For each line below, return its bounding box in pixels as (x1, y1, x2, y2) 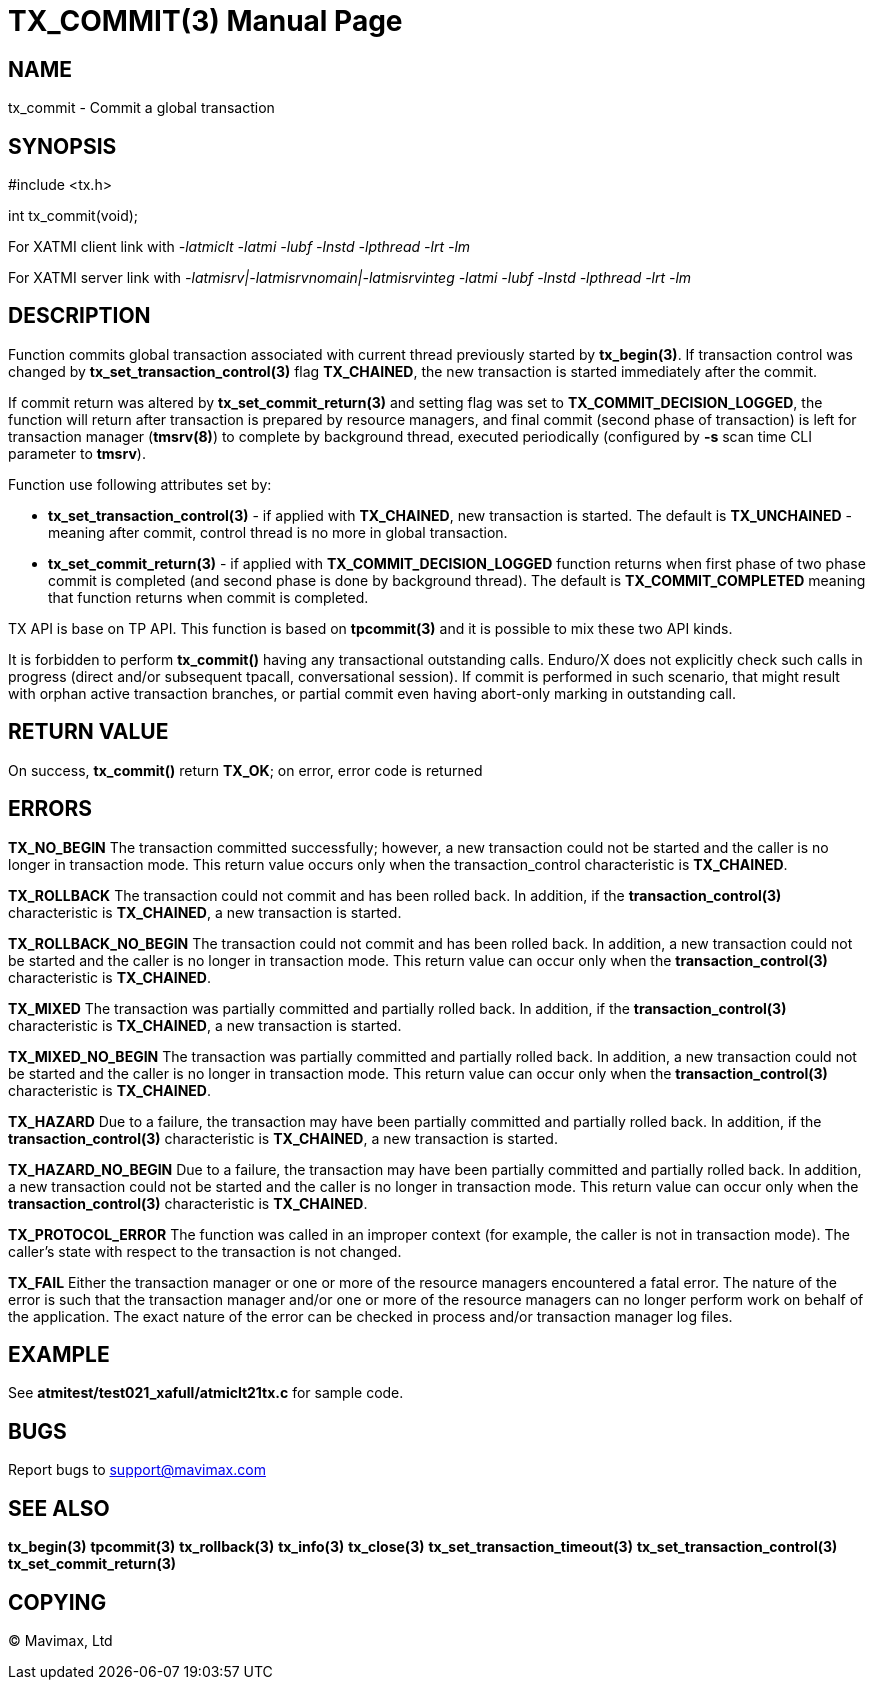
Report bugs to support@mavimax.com (8, 1461, 266, 1479)
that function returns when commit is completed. (48, 588, 369, 606)
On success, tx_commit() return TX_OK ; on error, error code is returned (8, 761, 483, 779)
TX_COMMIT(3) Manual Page (8, 4, 403, 38)
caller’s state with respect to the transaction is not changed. (8, 1242, 402, 1260)
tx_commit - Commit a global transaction (8, 99, 275, 117)
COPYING (8, 1589, 107, 1615)
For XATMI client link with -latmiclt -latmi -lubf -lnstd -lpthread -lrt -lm (8, 238, 471, 256)
